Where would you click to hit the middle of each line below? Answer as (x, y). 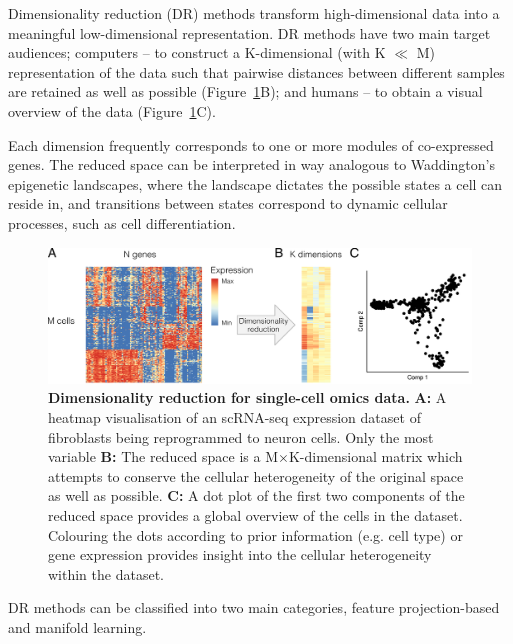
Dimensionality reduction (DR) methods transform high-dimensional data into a (254, 13)
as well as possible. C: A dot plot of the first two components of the (256, 495)
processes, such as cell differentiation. (122, 222)
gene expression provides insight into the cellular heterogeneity (240, 554)
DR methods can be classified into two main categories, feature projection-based (254, 607)
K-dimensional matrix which (375, 456)
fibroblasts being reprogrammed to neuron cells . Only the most (241, 436)
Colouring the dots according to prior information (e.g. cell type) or (255, 534)
